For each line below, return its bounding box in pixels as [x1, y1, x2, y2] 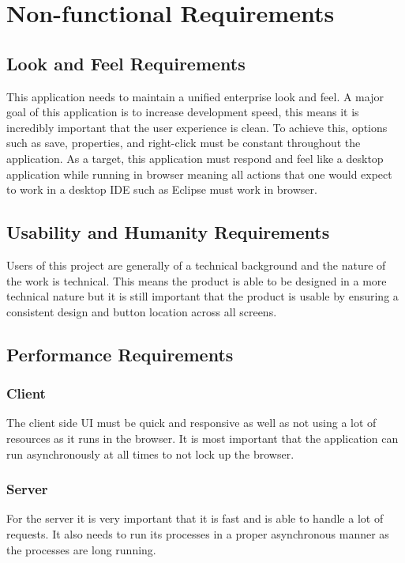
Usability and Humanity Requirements [6, 220, 330, 244]
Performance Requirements [6, 342, 234, 366]
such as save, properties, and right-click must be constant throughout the [6, 134, 361, 151]
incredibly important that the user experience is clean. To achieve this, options [6, 119, 388, 135]
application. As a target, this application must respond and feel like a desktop [6, 149, 384, 166]
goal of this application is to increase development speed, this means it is [6, 104, 359, 120]
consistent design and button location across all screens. [6, 303, 277, 319]
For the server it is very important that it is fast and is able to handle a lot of [6, 510, 384, 527]
